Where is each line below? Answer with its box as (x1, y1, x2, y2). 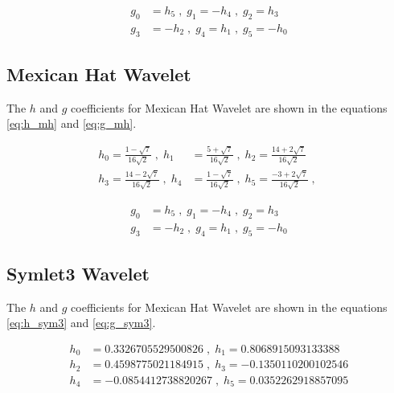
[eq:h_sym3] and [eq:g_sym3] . (6, 314, 156, 331)
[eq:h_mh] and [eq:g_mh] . (6, 115, 137, 132)
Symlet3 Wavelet (6, 260, 150, 285)
